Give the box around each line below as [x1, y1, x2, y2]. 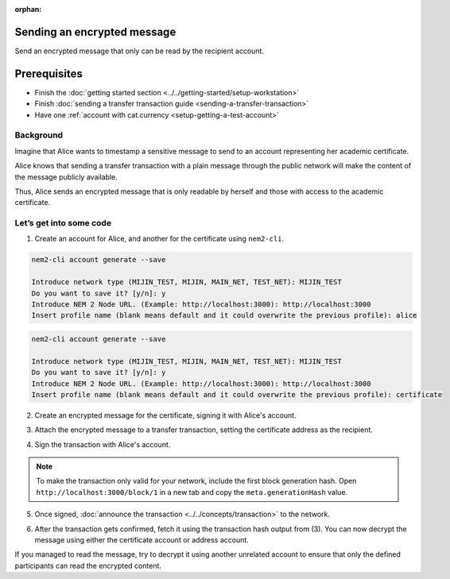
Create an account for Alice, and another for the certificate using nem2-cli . [34, 234, 285, 244]
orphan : [14, 5, 42, 14]
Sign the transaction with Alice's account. [34, 439, 171, 449]
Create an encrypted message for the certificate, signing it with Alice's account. [34, 410, 297, 420]
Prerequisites [14, 67, 83, 80]
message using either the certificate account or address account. [34, 535, 250, 545]
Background [14, 129, 64, 141]
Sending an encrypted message [14, 25, 177, 39]
